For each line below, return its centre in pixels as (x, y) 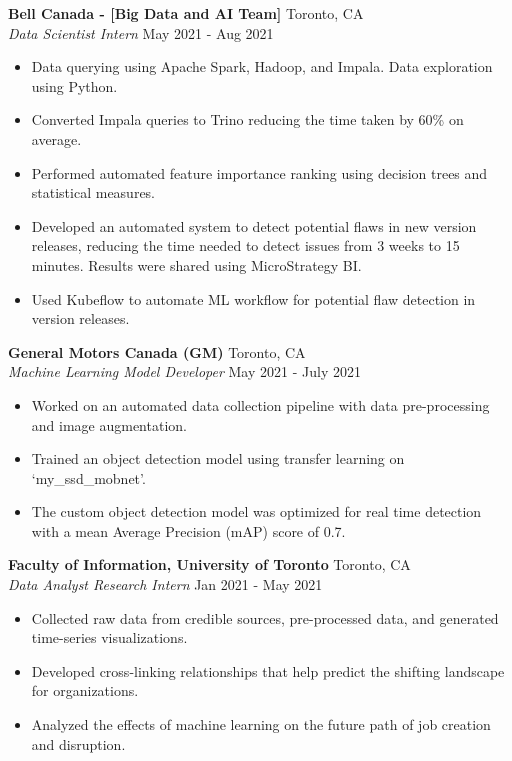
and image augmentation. (109, 424)
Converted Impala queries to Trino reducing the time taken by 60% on (247, 119)
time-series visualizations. (109, 637)
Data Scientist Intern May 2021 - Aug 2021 (141, 32)
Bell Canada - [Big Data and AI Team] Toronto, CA (186, 13)
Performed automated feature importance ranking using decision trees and (259, 172)
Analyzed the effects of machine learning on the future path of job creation (261, 724)
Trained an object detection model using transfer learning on (218, 458)
